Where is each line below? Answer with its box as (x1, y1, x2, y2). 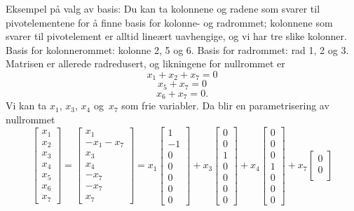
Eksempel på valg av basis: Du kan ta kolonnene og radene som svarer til (6, 1, 320, 15)
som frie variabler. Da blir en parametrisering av (121, 98, 329, 113)
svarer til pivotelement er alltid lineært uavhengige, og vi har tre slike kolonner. (6, 29, 347, 43)
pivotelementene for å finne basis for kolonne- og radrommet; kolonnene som (6, 15, 333, 29)
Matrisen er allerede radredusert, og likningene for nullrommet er (6, 56, 285, 71)
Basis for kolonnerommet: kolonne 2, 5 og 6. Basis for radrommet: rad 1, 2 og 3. (6, 42, 349, 57)
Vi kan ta (6, 98, 47, 113)
